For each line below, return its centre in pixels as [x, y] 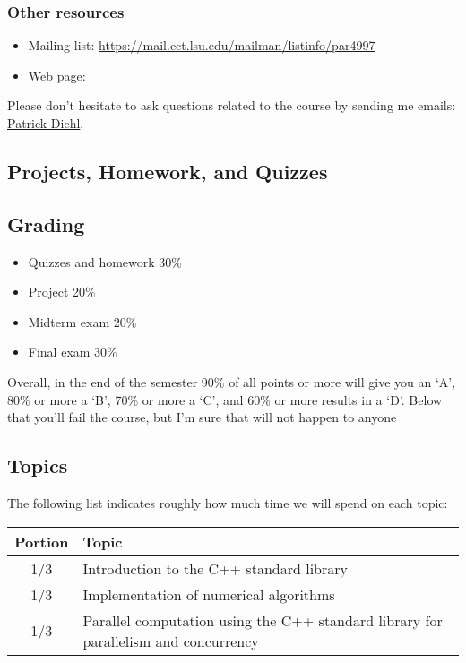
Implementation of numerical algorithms [209, 594]
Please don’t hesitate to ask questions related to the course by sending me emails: [232, 105]
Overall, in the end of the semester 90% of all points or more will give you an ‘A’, [232, 381]
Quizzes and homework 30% [105, 261]
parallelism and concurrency [171, 641]
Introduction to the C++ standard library [215, 568]
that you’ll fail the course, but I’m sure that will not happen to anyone [202, 417]
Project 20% [62, 292]
